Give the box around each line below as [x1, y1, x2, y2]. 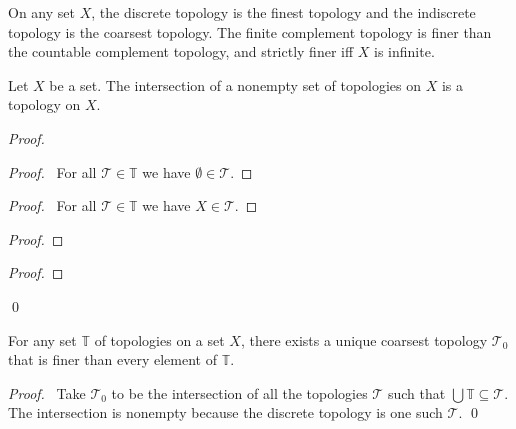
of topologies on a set [94, 329, 225, 350]
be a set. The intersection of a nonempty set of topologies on [49, 74, 422, 95]
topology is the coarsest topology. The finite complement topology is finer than [8, 21, 492, 42]
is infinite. [374, 41, 435, 62]
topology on [8, 94, 81, 115]
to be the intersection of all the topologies [111, 382, 368, 403]
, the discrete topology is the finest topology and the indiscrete [91, 2, 476, 22]
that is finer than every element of [8, 349, 217, 370]
